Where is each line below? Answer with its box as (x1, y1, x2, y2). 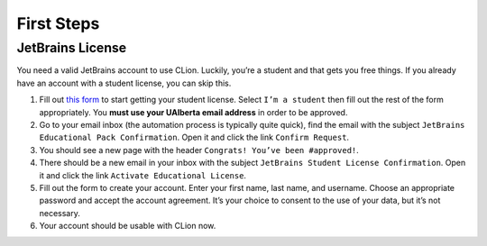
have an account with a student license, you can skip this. (16, 77, 232, 88)
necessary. (39, 207, 81, 218)
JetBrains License (16, 40, 127, 56)
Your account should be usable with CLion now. (39, 221, 216, 232)
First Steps (16, 14, 100, 33)
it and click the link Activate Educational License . (39, 169, 247, 180)
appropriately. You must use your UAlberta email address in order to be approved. (39, 106, 348, 117)
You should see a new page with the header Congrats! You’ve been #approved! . (39, 144, 360, 155)
